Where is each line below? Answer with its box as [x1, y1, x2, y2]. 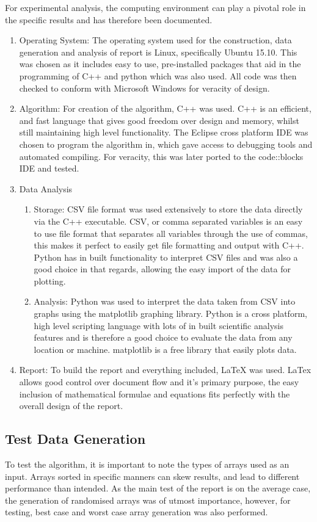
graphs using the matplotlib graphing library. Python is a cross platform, [34, 307, 307, 320]
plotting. [34, 274, 66, 287]
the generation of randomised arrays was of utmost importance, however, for [5, 493, 291, 506]
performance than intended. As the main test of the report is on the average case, [5, 482, 311, 495]
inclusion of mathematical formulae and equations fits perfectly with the [19, 387, 290, 400]
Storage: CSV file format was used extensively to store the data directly [34, 203, 303, 216]
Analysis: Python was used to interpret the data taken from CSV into [34, 295, 296, 308]
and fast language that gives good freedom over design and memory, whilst [19, 114, 299, 126]
